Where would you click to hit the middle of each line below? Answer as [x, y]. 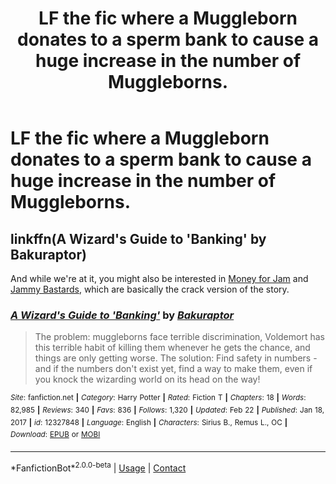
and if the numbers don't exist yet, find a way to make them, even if [173, 369]
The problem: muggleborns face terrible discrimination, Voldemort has [179, 337]
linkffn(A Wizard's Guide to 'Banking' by [138, 238]
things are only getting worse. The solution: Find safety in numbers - [176, 358]
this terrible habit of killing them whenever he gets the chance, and [172, 348]
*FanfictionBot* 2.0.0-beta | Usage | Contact [98, 467]
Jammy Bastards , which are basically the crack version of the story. [150, 289]
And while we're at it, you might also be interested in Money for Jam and [159, 278]
